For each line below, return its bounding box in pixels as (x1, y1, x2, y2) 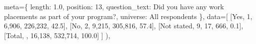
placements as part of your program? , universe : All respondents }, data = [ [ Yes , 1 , (4, 11, 253, 21)
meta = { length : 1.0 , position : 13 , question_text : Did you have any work (4, 1, 224, 11)
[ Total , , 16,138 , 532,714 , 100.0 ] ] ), (4, 30, 110, 40)
